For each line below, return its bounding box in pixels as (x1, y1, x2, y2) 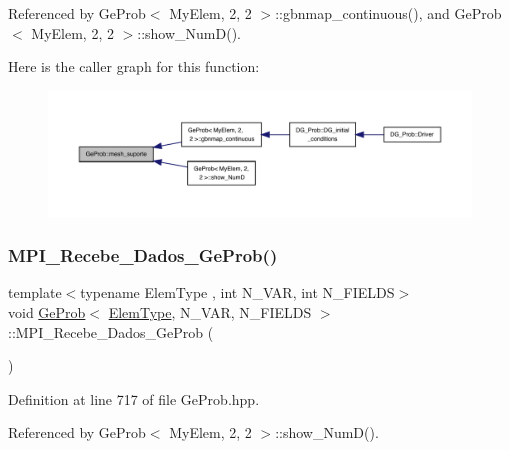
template (8, 282, 62, 303)
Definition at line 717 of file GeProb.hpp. (8, 388, 260, 409)
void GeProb (8, 302, 86, 323)
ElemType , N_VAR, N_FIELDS (108, 302, 312, 323)
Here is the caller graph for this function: (8, 56, 260, 77)
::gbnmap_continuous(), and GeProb (275, 3, 502, 23)
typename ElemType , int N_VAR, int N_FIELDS (80, 282, 395, 303)
